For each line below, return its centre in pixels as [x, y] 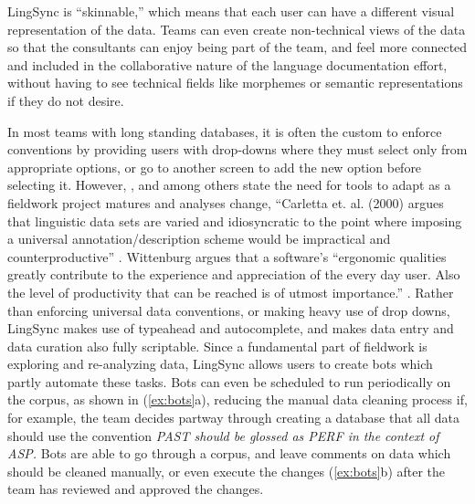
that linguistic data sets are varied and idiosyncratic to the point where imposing [235, 220]
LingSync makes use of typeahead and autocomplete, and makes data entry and [231, 328]
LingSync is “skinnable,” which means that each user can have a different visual [231, 11]
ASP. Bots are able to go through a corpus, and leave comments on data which [229, 453]
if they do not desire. [66, 100]
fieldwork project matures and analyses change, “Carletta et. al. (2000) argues [226, 202]
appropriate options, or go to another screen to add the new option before [215, 167]
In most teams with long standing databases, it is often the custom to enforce [225, 131]
